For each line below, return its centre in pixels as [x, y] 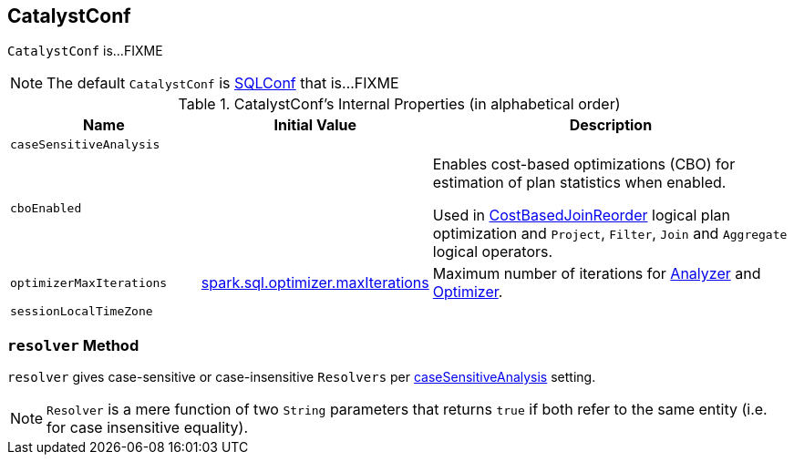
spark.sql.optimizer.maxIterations [315, 283]
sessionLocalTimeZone [82, 312]
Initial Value [315, 125]
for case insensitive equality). [147, 428]
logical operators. [493, 252]
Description [611, 125]
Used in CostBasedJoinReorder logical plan [581, 216]
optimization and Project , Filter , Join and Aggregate [610, 234]
